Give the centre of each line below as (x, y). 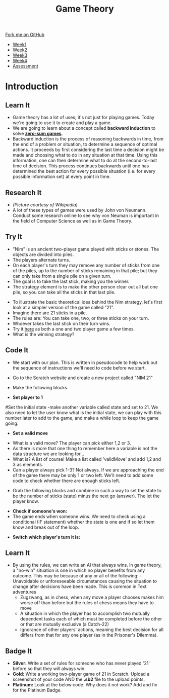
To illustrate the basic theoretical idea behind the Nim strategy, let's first (87, 302)
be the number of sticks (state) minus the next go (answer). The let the (86, 496)
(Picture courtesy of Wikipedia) (45, 205)
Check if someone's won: (40, 511)
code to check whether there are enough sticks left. (66, 481)
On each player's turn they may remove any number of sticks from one (86, 265)
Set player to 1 (27, 397)
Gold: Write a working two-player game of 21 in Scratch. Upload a (81, 674)
